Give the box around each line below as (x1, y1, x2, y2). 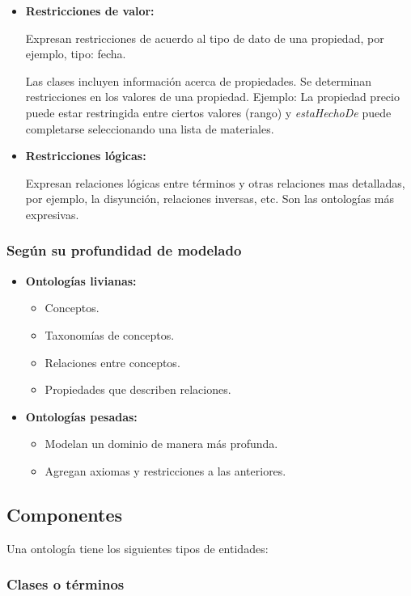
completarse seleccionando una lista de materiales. (25, 120, 274, 137)
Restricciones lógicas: (25, 147, 146, 164)
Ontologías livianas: (25, 272, 137, 289)
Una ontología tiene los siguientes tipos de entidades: (6, 539, 269, 556)
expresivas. (25, 205, 79, 222)
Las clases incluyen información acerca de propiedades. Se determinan (25, 72, 372, 89)
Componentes (6, 501, 123, 526)
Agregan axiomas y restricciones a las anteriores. (44, 462, 286, 479)
